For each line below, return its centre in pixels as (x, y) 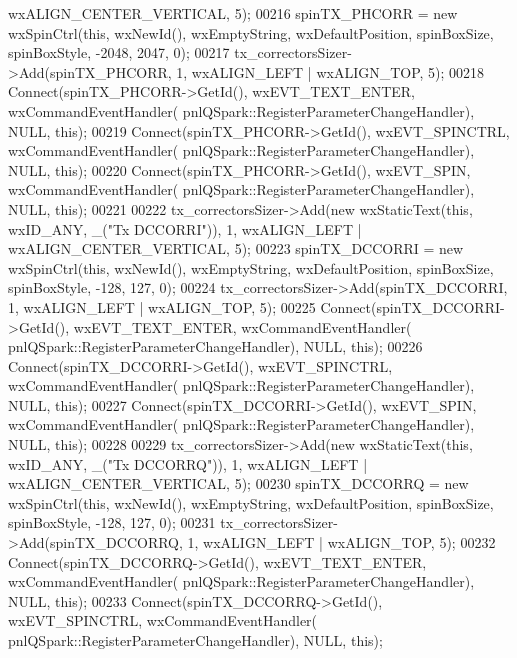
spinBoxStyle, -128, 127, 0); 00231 (112, 522)
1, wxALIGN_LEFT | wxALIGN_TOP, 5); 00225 (162, 306)
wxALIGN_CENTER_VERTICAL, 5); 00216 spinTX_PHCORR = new (233, 13)
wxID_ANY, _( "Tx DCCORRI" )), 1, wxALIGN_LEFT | (185, 228)
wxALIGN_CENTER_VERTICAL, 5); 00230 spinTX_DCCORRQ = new (238, 483)
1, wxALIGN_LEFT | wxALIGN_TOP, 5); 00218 (330, 71)
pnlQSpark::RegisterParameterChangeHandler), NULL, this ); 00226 (215, 346)
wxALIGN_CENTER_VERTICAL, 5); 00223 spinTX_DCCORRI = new (236, 248)
